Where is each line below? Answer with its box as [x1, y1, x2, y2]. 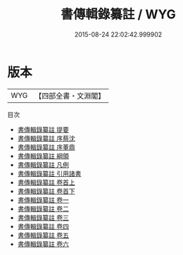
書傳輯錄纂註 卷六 [17, 240, 69, 248]
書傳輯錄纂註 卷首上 [17, 178, 75, 187]
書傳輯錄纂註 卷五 [17, 230, 69, 240]
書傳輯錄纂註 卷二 [17, 204, 69, 213]
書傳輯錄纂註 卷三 [17, 213, 69, 222]
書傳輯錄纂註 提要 [17, 125, 69, 134]
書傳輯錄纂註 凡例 [17, 160, 69, 169]
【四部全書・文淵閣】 [34, 91, 106, 101]
